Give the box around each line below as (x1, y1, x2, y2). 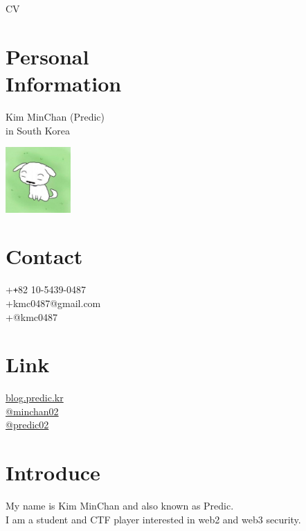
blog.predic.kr (6, 390, 64, 405)
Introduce (6, 458, 100, 487)
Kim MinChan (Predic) (6, 109, 105, 123)
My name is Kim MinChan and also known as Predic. (6, 498, 234, 513)
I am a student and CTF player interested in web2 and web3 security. (6, 512, 301, 526)
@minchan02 (6, 403, 59, 418)
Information (6, 69, 122, 97)
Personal (6, 42, 89, 70)
